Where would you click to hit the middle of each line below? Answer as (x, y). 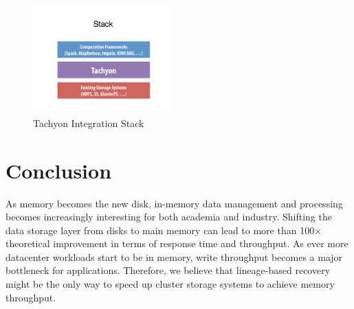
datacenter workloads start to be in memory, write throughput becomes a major (174, 256)
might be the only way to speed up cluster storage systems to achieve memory (170, 284)
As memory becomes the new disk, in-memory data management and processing (174, 203)
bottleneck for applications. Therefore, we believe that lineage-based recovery (168, 270)
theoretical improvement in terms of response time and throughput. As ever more (177, 243)
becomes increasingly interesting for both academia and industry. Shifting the (169, 217)
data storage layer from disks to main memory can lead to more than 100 (160, 230)
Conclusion (59, 170)
